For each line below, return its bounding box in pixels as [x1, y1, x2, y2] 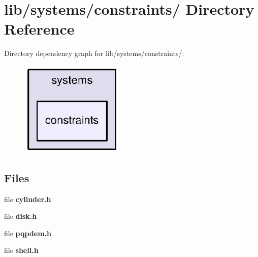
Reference [4, 18, 75, 39]
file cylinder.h [4, 193, 51, 204]
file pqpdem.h [4, 227, 51, 238]
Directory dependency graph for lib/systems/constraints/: [4, 48, 184, 59]
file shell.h [4, 245, 39, 255]
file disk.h [4, 211, 37, 221]
